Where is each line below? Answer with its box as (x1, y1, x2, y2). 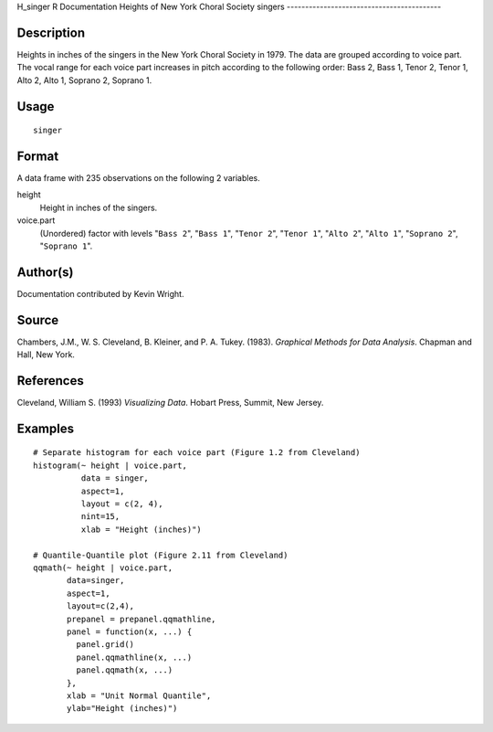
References (16, 373, 84, 388)
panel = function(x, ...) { (67, 626, 193, 637)
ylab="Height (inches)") (67, 704, 178, 714)
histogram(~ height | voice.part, (33, 460, 187, 471)
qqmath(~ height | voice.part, (33, 562, 173, 573)
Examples (16, 420, 75, 436)
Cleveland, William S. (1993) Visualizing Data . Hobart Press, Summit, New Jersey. (16, 398, 324, 408)
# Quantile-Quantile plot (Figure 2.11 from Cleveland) (33, 549, 288, 560)
